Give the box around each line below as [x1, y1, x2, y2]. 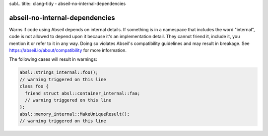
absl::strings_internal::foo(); [19, 70, 99, 75]
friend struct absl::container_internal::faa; [25, 91, 140, 96]
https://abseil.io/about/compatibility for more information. [9, 47, 127, 53]
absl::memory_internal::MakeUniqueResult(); [19, 111, 130, 117]
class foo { [19, 84, 49, 89]
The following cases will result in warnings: [9, 56, 97, 62]
